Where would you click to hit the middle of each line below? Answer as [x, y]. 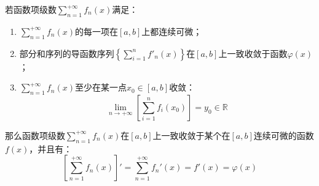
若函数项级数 [31, 9]
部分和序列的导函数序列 [67, 53]
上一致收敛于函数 [253, 53]
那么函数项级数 [35, 135]
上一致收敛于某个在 [191, 135]
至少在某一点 [101, 87]
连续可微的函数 [284, 135]
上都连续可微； [172, 31]
